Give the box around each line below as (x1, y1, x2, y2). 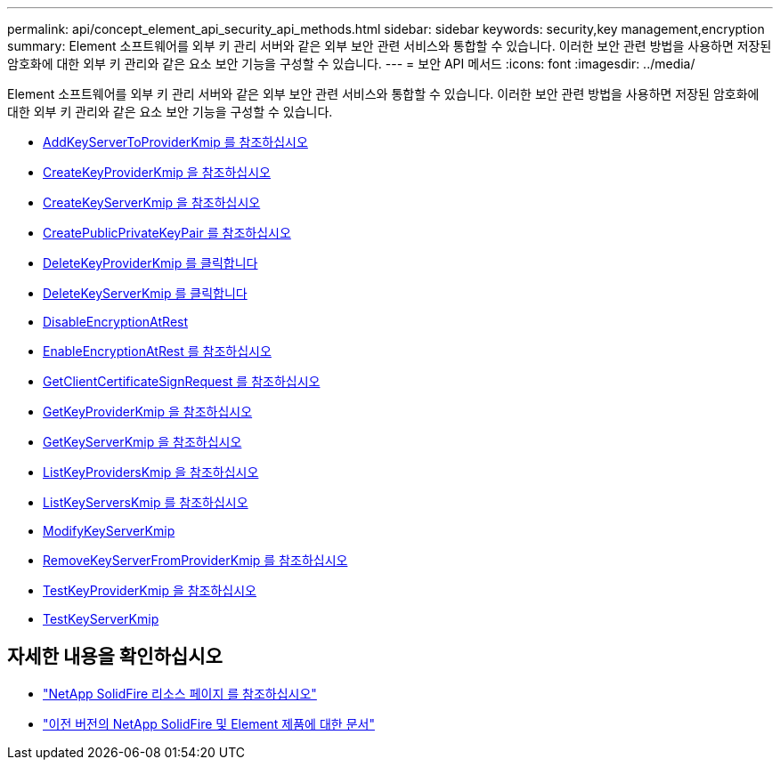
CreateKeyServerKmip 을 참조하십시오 (43, 195, 261, 210)
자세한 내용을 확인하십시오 (7, 645, 223, 668)
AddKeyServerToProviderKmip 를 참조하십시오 (43, 134, 308, 149)
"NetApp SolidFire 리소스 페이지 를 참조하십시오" (43, 685, 317, 701)
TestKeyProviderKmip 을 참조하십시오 (43, 583, 257, 598)
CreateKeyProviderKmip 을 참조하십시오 (43, 165, 271, 180)
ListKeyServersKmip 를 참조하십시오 (43, 495, 248, 510)
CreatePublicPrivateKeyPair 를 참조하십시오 (43, 225, 291, 240)
